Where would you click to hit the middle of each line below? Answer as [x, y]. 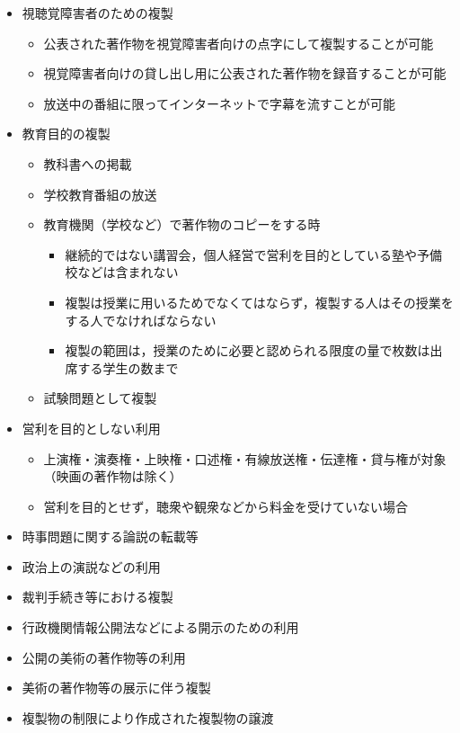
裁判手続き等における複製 [97, 597]
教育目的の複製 [66, 134]
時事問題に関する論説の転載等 [110, 536]
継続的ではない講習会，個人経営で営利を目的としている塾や [241, 254]
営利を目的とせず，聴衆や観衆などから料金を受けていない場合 [226, 506]
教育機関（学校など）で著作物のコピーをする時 [182, 224]
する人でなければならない [141, 320]
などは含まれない [128, 272]
